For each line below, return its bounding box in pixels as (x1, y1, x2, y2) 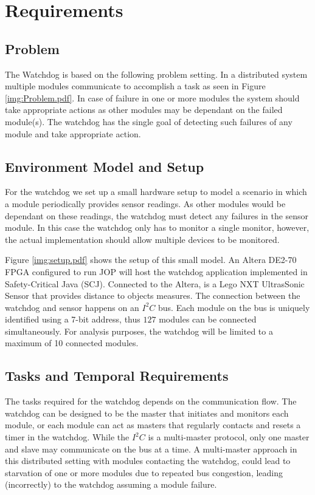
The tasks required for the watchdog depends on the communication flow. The (5, 395, 297, 408)
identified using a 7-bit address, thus (5, 313, 140, 326)
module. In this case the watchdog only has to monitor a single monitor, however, (5, 221, 310, 234)
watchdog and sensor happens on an (5, 301, 139, 313)
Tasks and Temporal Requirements (5, 366, 229, 385)
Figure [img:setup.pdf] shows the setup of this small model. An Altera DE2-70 (5, 253, 297, 266)
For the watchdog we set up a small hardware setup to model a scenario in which (5, 185, 307, 198)
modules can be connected (159, 313, 257, 326)
